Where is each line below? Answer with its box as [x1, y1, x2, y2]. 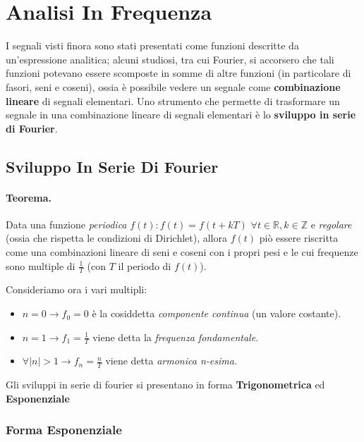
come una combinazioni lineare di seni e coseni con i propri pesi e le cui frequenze [6, 245, 358, 259]
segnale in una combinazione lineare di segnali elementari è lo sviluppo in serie [6, 107, 356, 122]
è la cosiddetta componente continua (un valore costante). [92, 306, 341, 321]
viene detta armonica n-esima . [105, 353, 237, 368]
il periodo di [118, 258, 171, 273]
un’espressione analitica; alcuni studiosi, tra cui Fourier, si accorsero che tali [6, 51, 334, 66]
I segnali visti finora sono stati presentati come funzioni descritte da [6, 38, 299, 53]
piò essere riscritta [259, 231, 339, 245]
